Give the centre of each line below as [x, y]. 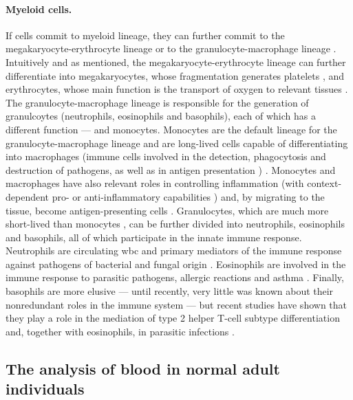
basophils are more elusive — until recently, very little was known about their [170, 291]
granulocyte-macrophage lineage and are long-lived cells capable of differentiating [177, 143]
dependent [28, 196]
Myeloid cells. [39, 9]
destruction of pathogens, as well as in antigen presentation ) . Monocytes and [171, 169]
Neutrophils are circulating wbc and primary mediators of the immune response [174, 251]
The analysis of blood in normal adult [143, 368]
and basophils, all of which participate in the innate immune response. [154, 237]
